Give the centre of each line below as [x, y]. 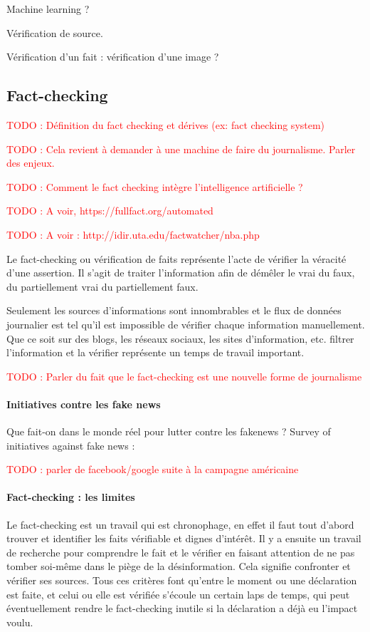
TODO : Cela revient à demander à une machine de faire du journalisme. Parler [181, 149]
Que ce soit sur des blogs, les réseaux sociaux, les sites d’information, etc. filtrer [180, 338]
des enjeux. [31, 163]
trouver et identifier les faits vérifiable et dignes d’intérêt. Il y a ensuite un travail [184, 538]
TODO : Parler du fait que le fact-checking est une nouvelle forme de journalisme [184, 376]
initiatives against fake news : [71, 445]
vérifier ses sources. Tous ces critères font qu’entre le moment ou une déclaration [182, 580]
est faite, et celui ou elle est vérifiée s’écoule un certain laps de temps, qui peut [178, 594]
